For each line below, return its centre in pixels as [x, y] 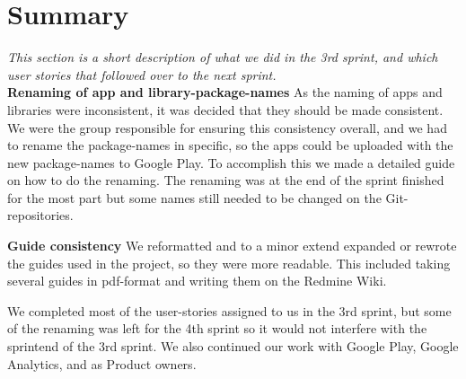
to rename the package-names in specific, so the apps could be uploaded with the [230, 145]
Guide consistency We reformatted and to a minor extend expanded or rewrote [232, 246]
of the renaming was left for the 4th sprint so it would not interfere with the [217, 328]
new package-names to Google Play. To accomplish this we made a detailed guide [231, 162]
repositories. [40, 215]
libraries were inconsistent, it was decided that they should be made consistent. [225, 109]
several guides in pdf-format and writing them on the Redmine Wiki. [197, 281]
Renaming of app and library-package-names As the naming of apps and [225, 92]
